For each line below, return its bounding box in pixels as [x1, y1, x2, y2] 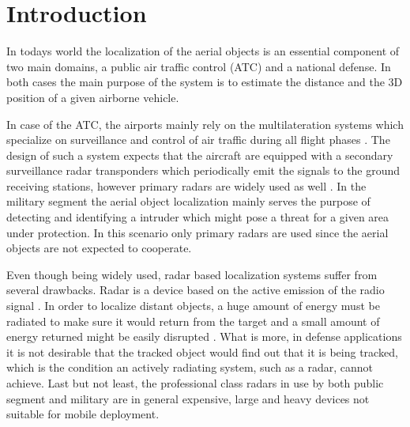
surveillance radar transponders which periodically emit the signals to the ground [6, 162, 401, 179]
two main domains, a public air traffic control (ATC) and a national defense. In [6, 58, 391, 74]
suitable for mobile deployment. [6, 406, 160, 422]
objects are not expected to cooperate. [6, 240, 192, 256]
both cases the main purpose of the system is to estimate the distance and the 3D [6, 74, 403, 90]
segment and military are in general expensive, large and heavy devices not [6, 390, 370, 406]
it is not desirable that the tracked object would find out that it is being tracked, [6, 343, 398, 360]
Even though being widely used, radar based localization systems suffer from [6, 266, 378, 282]
